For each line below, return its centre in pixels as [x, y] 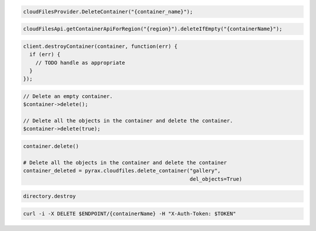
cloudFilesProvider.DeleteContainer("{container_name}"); [108, 11]
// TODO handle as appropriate [80, 62]
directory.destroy [49, 196]
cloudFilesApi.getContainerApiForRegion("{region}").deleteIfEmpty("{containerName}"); [153, 29]
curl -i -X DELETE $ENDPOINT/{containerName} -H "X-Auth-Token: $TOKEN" [130, 213]
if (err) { [45, 55]
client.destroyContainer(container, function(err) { [100, 46]
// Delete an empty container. [68, 96]
